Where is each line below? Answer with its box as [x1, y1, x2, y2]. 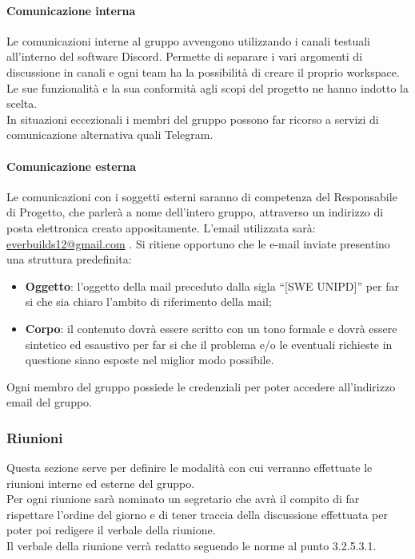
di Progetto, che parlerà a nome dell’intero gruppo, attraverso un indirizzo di [6, 204, 384, 220]
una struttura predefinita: [6, 251, 132, 268]
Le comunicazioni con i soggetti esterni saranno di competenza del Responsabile [6, 188, 397, 204]
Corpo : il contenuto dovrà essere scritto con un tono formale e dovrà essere [25, 319, 397, 336]
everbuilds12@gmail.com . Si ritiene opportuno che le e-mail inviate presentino [6, 235, 390, 252]
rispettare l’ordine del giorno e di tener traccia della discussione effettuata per [6, 505, 388, 522]
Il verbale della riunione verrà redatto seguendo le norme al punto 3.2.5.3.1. [6, 537, 377, 554]
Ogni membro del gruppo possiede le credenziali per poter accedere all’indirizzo [6, 378, 396, 394]
